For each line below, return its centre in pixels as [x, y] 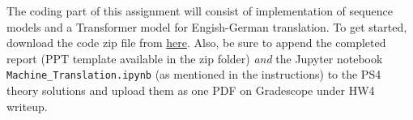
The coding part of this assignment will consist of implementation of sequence [200, 11]
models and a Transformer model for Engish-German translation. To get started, [207, 26]
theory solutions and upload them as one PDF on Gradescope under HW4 [191, 90]
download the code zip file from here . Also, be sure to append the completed [196, 43]
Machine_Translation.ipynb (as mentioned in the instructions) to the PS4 [194, 74]
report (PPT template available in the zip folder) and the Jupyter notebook [195, 58]
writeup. [27, 106]
